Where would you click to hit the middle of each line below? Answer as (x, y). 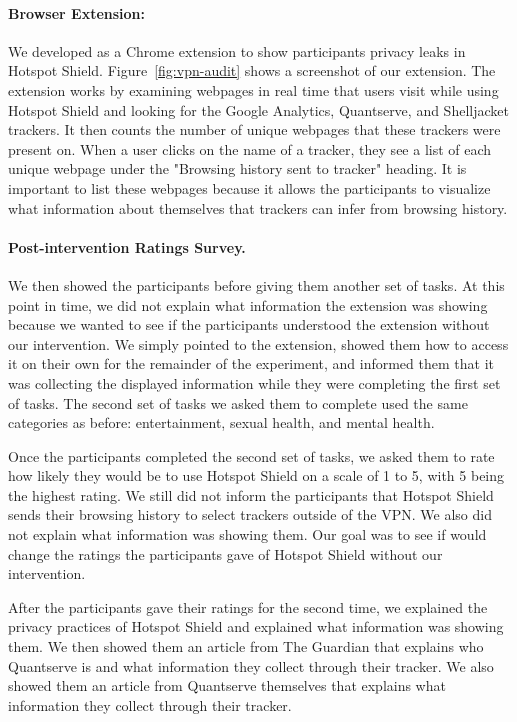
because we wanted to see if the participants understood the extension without (249, 324)
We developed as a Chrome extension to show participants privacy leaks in (237, 50)
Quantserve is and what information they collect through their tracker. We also (251, 665)
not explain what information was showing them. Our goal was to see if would (247, 534)
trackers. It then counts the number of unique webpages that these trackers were (254, 129)
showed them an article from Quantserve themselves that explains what (227, 685)
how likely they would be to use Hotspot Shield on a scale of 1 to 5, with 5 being (256, 475)
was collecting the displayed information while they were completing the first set (254, 382)
